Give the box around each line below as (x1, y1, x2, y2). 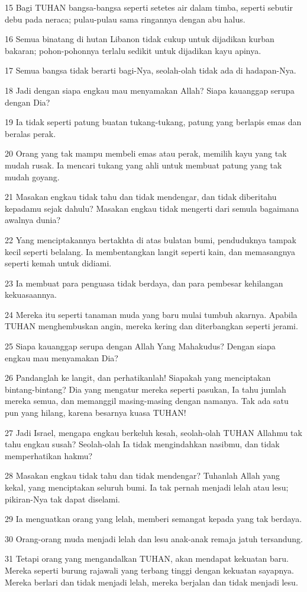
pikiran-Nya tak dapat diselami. (5, 492, 120, 505)
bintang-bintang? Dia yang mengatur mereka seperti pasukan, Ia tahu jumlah (5, 383, 286, 395)
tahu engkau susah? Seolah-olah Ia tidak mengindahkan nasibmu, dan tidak (5, 438, 280, 450)
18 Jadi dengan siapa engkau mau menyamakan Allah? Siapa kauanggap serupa (5, 84, 295, 96)
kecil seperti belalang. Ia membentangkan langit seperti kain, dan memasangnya (5, 245, 296, 257)
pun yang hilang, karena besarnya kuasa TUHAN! (5, 406, 186, 419)
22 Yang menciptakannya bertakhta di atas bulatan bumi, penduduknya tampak (5, 233, 296, 246)
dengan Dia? (5, 96, 50, 108)
